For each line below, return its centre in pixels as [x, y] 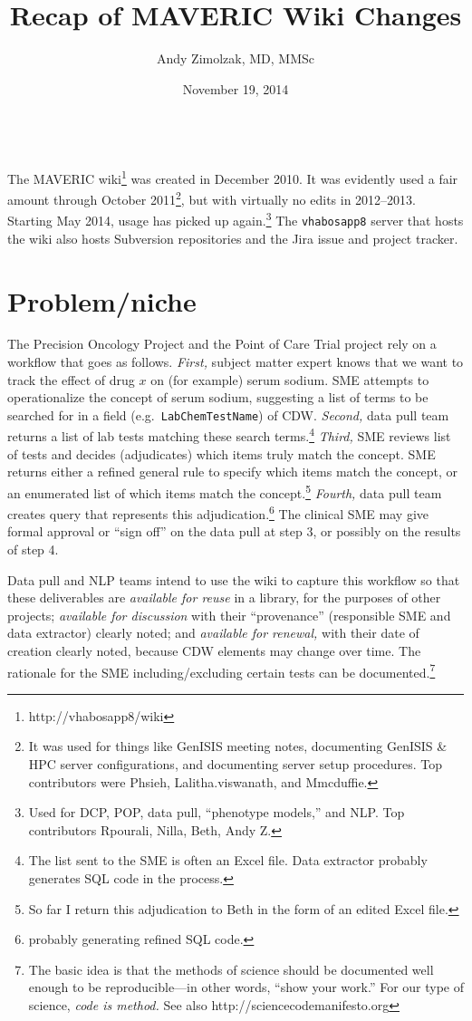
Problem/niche [102, 300]
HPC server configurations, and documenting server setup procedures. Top [236, 764]
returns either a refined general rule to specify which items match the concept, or [233, 472]
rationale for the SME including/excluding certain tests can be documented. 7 [222, 670]
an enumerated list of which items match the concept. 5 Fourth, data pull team [225, 491]
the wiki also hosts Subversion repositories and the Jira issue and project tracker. [233, 238]
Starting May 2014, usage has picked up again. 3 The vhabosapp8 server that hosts [236, 219]
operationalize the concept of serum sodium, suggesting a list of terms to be [218, 397]
